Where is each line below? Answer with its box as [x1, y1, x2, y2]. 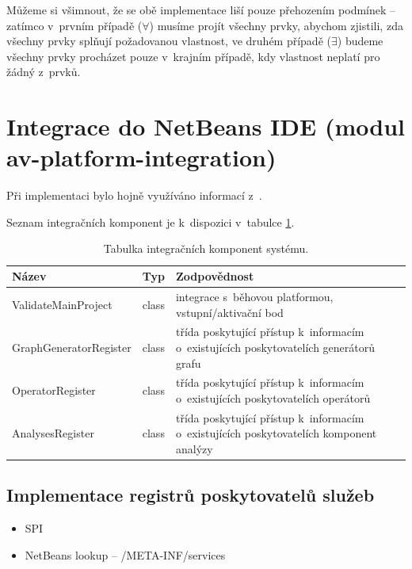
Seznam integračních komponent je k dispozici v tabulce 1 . [6, 213, 295, 230]
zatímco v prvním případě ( [6, 17, 143, 33]
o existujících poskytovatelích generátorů [175, 338, 376, 355]
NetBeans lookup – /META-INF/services [25, 546, 226, 563]
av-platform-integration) [6, 141, 277, 174]
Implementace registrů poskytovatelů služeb [6, 483, 375, 507]
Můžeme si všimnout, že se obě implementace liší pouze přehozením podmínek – [6, 2, 396, 17]
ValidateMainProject [12, 296, 113, 312]
